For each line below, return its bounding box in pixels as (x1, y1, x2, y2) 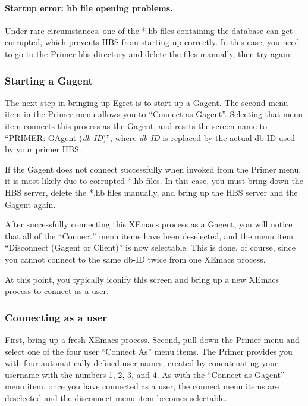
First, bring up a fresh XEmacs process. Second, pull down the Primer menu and (5, 333, 300, 345)
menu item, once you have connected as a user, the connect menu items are (5, 380, 279, 392)
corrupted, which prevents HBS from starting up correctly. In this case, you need (5, 36, 300, 48)
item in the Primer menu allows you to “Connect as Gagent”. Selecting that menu (5, 108, 303, 120)
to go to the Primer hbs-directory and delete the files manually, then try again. (5, 47, 293, 60)
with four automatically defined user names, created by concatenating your (5, 357, 278, 369)
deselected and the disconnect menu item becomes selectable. (5, 391, 227, 404)
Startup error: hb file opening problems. (5, 1, 173, 14)
